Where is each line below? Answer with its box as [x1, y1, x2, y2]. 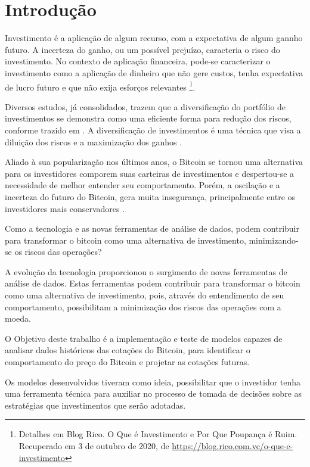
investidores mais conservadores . [5, 202, 125, 214]
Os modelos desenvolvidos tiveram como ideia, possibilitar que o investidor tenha [5, 375, 301, 388]
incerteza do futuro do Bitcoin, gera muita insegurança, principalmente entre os [5, 190, 296, 203]
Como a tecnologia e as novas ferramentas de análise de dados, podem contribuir [5, 222, 300, 235]
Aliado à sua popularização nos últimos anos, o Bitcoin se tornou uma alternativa [5, 155, 303, 168]
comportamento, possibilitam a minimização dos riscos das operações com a [5, 300, 281, 313]
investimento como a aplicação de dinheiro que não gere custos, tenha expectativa [5, 66, 303, 79]
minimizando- [249, 233, 299, 246]
